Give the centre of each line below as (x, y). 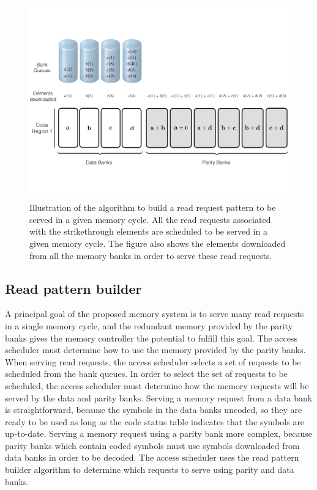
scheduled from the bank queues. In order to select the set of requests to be (146, 374)
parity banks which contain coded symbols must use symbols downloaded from (152, 445)
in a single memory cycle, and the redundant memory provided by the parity (149, 325)
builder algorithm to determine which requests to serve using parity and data (150, 470)
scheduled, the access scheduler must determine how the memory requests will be (157, 385)
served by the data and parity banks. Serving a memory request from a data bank (159, 397)
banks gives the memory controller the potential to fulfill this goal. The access (151, 338)
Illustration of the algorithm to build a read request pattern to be (153, 207)
